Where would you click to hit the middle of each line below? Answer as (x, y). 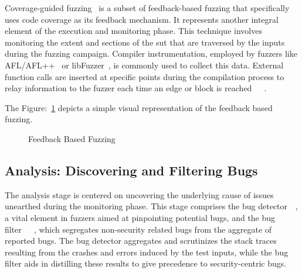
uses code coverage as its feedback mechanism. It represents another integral (142, 19)
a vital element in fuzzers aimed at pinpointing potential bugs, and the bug (140, 217)
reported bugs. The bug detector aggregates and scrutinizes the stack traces (141, 241)
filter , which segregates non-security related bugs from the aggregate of (138, 229)
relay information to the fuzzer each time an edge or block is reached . (136, 88)
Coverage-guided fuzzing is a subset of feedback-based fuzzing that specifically (147, 8)
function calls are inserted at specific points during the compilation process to (145, 76)
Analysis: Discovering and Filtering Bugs (131, 170)
